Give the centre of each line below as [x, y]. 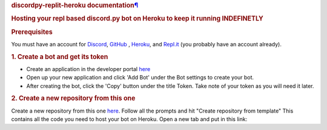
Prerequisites [32, 32]
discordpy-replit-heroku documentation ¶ [75, 5]
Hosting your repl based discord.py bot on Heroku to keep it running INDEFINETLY [137, 19]
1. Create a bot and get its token [60, 57]
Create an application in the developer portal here [88, 69]
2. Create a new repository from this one [73, 98]
